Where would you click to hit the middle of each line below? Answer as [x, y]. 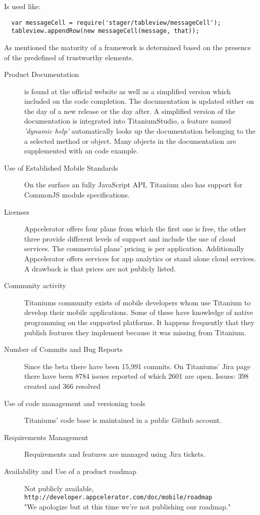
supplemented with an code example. [82, 151]
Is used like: [22, 6]
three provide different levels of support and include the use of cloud [130, 238]
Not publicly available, [59, 488]
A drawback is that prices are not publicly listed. [100, 268]
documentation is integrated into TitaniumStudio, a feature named [128, 121]
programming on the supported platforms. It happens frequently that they [139, 322]
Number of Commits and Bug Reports [63, 349]
